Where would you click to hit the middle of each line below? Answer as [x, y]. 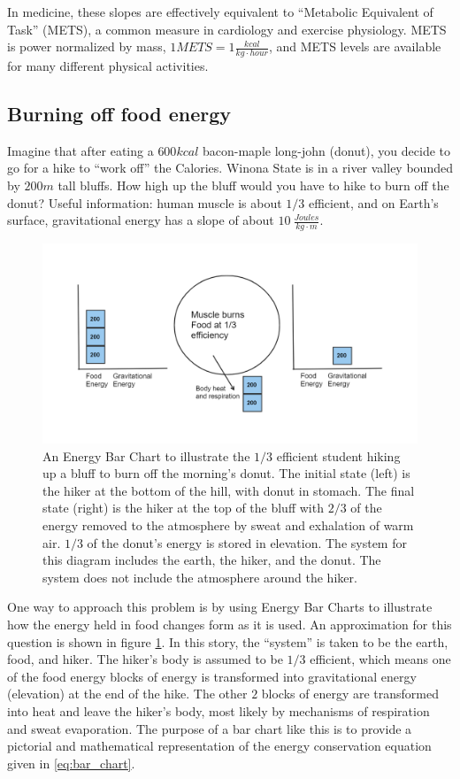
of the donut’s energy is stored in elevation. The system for [247, 542]
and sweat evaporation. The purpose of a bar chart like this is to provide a [210, 728]
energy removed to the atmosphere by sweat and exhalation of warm [228, 525]
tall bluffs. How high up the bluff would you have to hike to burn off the [253, 185]
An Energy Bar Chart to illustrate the [146, 455]
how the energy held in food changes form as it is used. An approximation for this [230, 625]
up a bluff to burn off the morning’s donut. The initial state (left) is [226, 473]
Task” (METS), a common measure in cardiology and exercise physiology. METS [227, 29]
